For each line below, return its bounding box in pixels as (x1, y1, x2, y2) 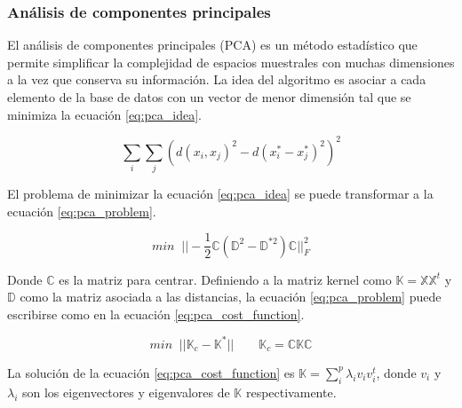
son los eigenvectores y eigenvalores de (22, 382, 230, 401)
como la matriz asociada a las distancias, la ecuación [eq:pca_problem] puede (20, 287, 442, 306)
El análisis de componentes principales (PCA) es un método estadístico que (7, 35, 418, 54)
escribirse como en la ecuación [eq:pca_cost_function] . (7, 304, 305, 323)
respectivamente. (245, 382, 337, 401)
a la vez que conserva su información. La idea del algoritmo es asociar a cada (7, 70, 426, 89)
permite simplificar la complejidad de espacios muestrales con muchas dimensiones (7, 52, 455, 71)
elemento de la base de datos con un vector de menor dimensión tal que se (7, 88, 411, 106)
